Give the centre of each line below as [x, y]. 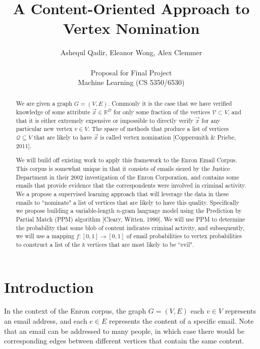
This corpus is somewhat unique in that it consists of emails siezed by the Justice [123, 168]
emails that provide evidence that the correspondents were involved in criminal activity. [131, 185]
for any [211, 120]
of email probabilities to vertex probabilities [184, 236]
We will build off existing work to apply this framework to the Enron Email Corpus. [126, 160]
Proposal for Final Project [131, 72]
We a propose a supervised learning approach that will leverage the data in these [122, 193]
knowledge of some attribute [53, 112]
